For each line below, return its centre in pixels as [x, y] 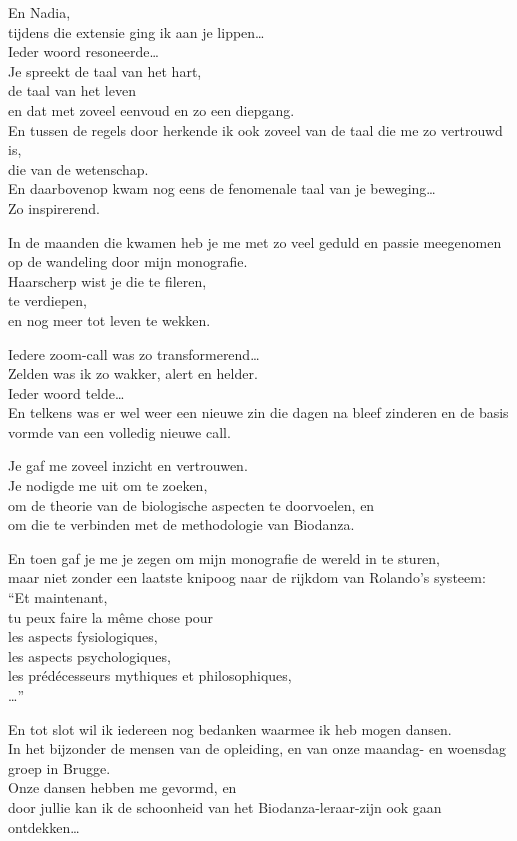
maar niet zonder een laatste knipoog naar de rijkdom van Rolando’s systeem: [247, 577]
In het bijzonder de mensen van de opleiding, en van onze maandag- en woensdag [257, 748]
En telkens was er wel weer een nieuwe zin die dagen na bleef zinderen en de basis [258, 412]
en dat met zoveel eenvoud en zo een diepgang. [151, 109]
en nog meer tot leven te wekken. [109, 319]
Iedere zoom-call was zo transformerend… [134, 353]
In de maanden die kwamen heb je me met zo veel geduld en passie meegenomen [255, 241]
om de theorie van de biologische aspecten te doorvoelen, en [191, 504]
